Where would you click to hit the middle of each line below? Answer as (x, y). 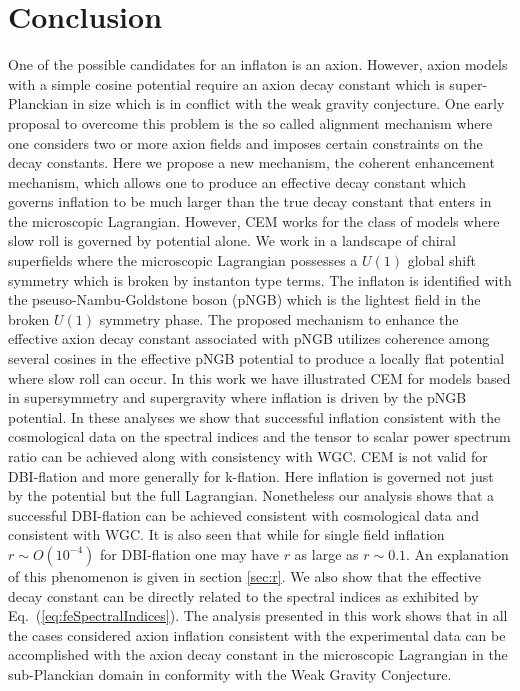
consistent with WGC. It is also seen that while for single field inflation (226, 534)
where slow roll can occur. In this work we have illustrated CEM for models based (259, 377)
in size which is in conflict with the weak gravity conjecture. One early (288, 103)
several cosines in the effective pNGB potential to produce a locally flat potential (256, 358)
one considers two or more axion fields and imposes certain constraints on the (245, 142)
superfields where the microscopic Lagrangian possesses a (183, 260)
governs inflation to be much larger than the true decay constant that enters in (250, 201)
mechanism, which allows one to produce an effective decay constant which (237, 181)
